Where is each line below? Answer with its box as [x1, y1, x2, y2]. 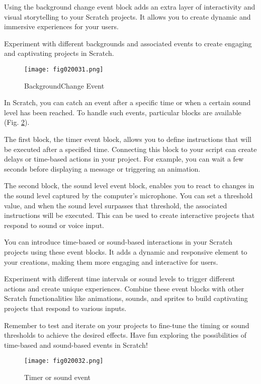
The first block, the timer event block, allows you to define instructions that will [4, 134, 251, 144]
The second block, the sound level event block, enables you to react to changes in [4, 180, 254, 191]
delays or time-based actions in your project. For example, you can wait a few [4, 153, 244, 164]
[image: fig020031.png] [24, 65, 104, 73]
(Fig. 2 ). [4, 117, 30, 127]
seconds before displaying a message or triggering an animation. [4, 163, 201, 174]
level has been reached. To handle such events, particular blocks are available [4, 107, 241, 117]
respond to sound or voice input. [4, 219, 104, 230]
